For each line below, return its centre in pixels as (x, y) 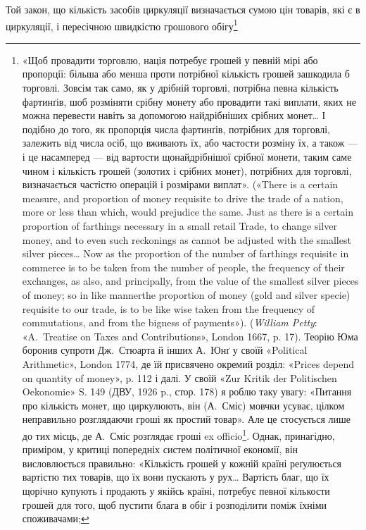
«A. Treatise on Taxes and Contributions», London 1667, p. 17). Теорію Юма (190, 336)
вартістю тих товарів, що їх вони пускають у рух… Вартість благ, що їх (176, 477)
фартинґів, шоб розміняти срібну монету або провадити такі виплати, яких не (189, 101)
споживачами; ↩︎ (56, 518)
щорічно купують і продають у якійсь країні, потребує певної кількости (176, 490)
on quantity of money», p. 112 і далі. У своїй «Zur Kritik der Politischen (179, 377)
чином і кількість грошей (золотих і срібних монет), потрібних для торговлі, (187, 170)
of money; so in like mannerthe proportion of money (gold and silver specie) (186, 294)
